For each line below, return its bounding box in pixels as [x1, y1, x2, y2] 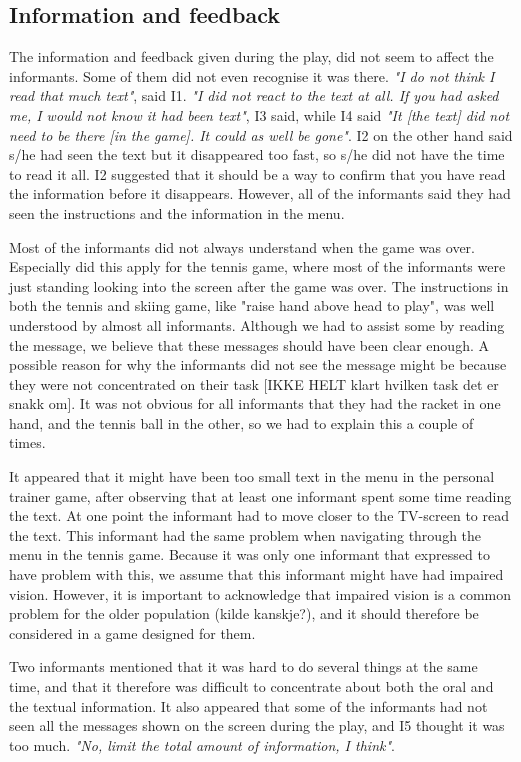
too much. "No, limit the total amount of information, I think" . [9, 734, 395, 755]
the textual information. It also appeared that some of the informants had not [9, 695, 488, 716]
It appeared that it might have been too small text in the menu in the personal [9, 466, 495, 487]
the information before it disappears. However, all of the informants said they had [9, 183, 511, 204]
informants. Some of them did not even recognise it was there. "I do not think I [9, 65, 495, 86]
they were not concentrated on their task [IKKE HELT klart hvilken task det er [9, 373, 499, 394]
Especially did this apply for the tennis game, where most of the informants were [9, 256, 506, 277]
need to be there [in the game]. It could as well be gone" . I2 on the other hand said [9, 124, 513, 145]
